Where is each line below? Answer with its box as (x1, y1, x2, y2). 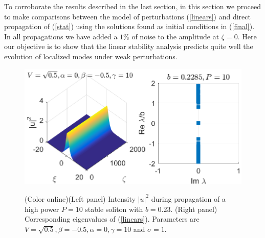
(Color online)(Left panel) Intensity (25, 193, 136, 204)
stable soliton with (85, 203, 143, 214)
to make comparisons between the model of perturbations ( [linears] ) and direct (4, 11, 251, 21)
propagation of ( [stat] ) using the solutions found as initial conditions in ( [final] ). (4, 21, 255, 32)
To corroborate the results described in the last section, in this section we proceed (4, 1, 261, 11)
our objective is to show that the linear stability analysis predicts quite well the (4, 41, 253, 52)
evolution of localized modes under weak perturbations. (4, 51, 178, 61)
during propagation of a (151, 193, 226, 204)
